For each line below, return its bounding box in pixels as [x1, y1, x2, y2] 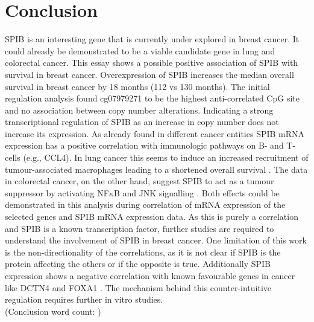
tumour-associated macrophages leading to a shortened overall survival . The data [5, 163, 308, 175]
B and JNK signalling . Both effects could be [113, 186, 280, 199]
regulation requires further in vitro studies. [5, 293, 163, 306]
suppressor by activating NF [5, 186, 109, 199]
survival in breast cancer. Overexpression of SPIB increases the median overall [5, 68, 294, 80]
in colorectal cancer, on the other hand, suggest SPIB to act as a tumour [5, 175, 274, 187]
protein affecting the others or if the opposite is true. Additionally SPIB [5, 257, 271, 270]
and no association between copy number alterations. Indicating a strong [5, 103, 274, 116]
